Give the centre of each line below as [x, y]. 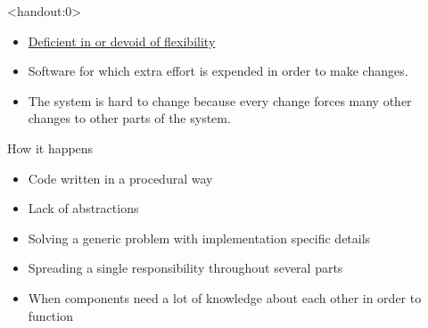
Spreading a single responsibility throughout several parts [185, 268]
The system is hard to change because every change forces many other [220, 100]
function [50, 315]
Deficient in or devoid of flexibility [122, 41]
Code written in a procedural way [120, 178]
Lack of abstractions [83, 208]
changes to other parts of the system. [129, 118]
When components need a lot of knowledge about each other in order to [225, 297]
